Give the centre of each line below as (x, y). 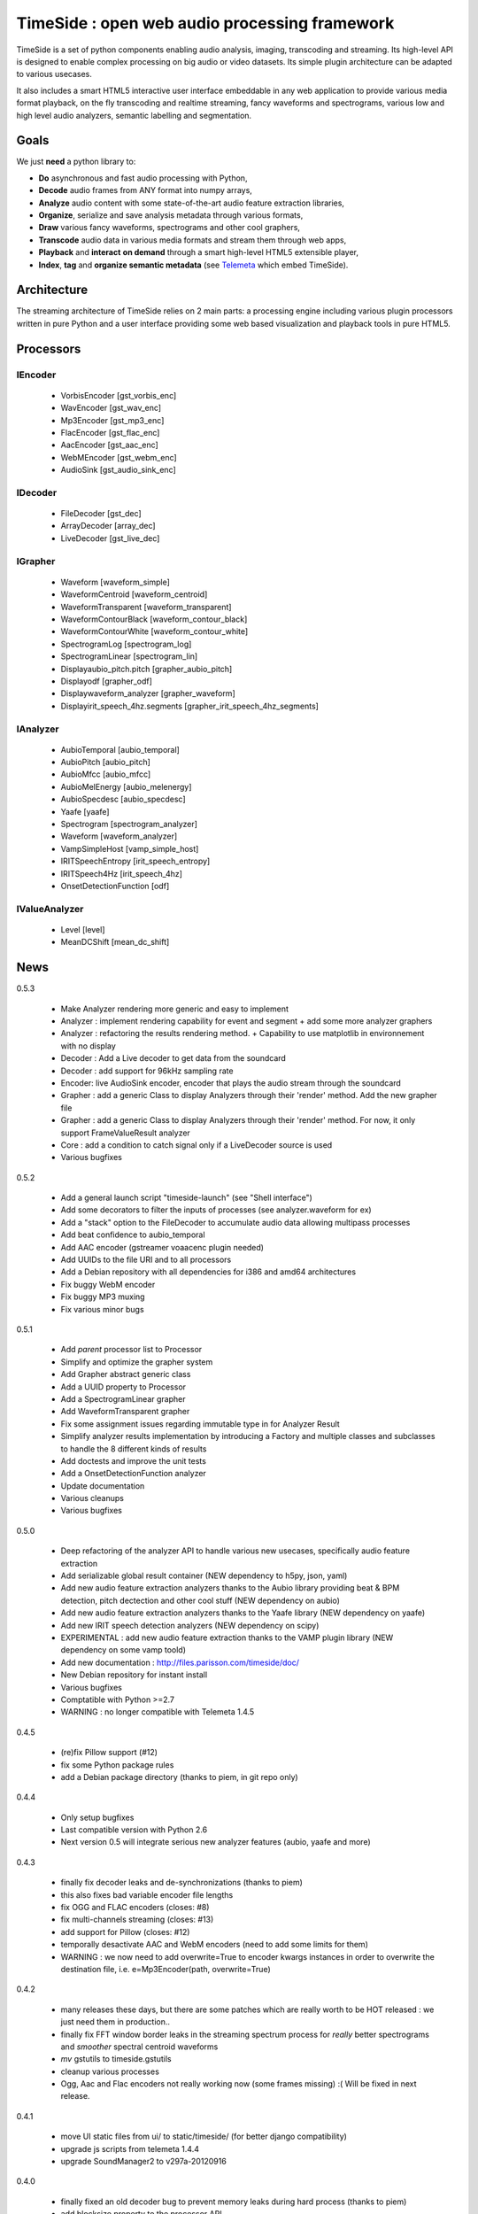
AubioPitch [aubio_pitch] (105, 763)
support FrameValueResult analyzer (125, 1133)
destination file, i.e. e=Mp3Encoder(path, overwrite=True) (166, 1969)
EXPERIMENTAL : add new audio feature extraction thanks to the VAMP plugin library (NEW (227, 1637)
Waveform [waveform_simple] (115, 582)
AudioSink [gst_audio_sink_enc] (118, 470)
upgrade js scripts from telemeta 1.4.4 (130, 2148)
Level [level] (83, 929)
